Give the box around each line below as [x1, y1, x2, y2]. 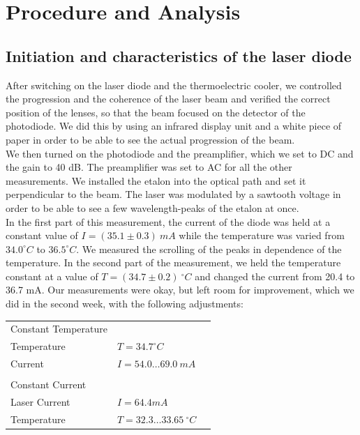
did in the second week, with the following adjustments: [6, 296, 243, 311]
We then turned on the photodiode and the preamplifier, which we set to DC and [6, 146, 354, 160]
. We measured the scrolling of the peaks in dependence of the [76, 241, 342, 256]
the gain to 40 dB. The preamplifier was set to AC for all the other [6, 160, 292, 174]
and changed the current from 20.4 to [195, 268, 355, 283]
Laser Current [10, 395, 70, 409]
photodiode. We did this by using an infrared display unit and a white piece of [6, 119, 342, 133]
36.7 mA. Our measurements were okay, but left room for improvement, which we [6, 282, 354, 297]
